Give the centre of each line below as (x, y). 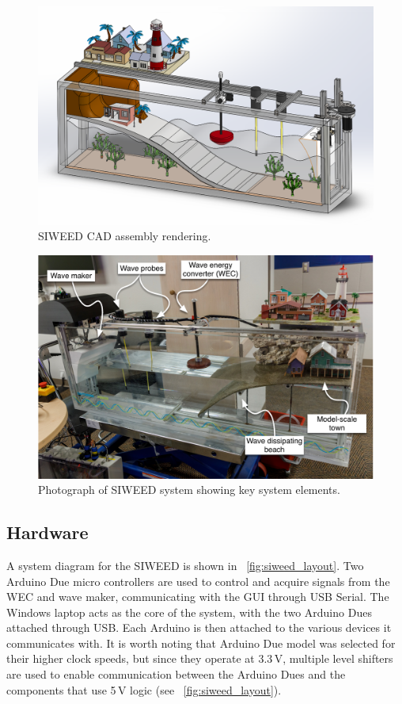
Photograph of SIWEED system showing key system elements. (189, 490)
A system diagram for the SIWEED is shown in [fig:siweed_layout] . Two (185, 565)
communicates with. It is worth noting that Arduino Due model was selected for (201, 643)
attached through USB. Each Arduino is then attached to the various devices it (199, 627)
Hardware (47, 532)
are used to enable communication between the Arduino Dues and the (176, 674)
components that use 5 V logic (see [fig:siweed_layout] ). (144, 689)
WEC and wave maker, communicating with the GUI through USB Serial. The (198, 597)
